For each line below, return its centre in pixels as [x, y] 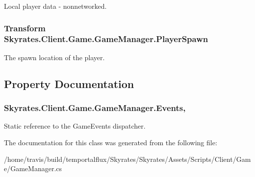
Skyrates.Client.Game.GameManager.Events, [95, 108]
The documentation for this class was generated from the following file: [111, 142]
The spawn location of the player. [54, 57]
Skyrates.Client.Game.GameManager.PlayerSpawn [106, 39]
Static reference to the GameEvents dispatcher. [75, 126]
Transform [25, 28]
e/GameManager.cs [33, 168]
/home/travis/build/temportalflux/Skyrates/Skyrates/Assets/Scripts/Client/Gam [127, 159]
